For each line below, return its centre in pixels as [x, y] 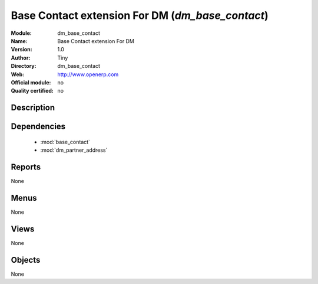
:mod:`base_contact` [65, 142]
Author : [21, 58]
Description [33, 108]
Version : [21, 50]
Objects [26, 260]
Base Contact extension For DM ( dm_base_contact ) [140, 15]
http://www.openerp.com [88, 74]
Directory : [24, 66]
